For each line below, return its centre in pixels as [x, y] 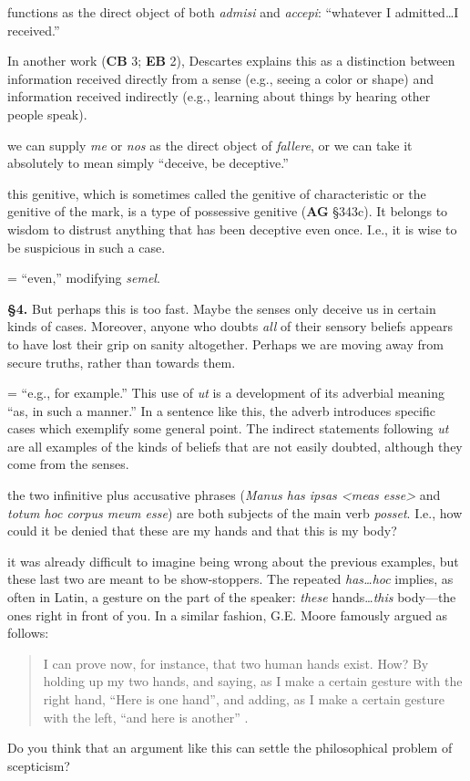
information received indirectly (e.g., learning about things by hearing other [219, 96]
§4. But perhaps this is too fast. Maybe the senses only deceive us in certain [222, 308]
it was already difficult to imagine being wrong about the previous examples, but [233, 561]
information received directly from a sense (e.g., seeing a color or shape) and [220, 78]
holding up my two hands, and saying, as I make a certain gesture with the [253, 681]
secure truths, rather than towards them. [122, 362]
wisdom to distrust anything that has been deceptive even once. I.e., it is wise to [232, 229]
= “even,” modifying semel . [84, 278]
